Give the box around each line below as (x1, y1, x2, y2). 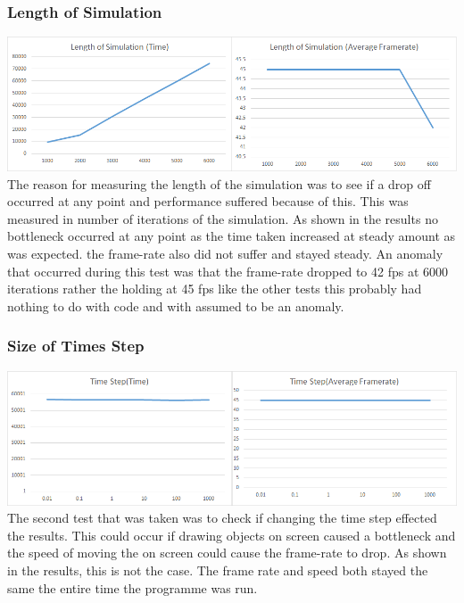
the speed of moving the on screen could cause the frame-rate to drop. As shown (7, 543, 447, 562)
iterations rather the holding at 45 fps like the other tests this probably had (7, 279, 422, 298)
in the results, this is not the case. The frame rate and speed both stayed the (7, 560, 428, 579)
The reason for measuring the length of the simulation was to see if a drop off (7, 174, 431, 193)
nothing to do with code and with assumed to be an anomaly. (7, 296, 344, 315)
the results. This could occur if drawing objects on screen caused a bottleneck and (7, 525, 456, 544)
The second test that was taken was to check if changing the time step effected (7, 508, 437, 527)
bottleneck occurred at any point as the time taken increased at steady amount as (7, 227, 456, 245)
